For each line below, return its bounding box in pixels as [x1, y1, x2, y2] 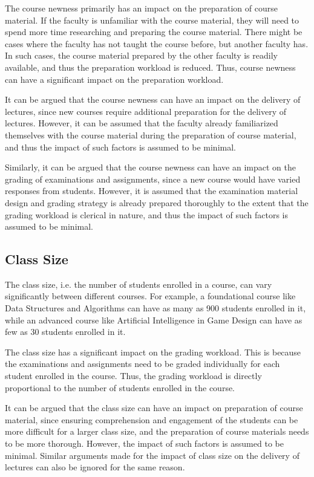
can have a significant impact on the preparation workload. [5, 73, 224, 85]
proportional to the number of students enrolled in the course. [5, 381, 235, 394]
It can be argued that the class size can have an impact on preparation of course [5, 401, 303, 414]
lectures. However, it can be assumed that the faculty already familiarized [5, 117, 278, 129]
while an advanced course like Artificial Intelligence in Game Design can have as [5, 313, 303, 326]
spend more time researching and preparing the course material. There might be [5, 25, 303, 38]
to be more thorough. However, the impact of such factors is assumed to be [5, 437, 284, 450]
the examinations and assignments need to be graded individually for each [5, 357, 280, 370]
